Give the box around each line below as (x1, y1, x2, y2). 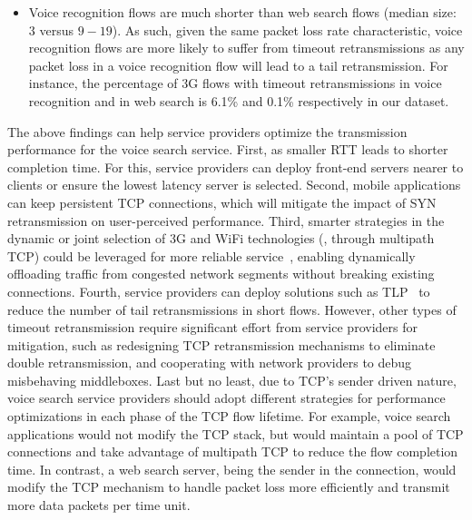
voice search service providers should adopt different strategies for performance (7, 388, 446, 407)
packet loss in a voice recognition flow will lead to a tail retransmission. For (28, 55, 448, 74)
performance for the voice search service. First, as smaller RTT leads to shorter (7, 140, 448, 159)
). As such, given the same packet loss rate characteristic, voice (112, 20, 463, 39)
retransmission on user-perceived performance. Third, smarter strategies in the (7, 211, 445, 230)
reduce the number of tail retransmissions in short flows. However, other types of (7, 299, 457, 319)
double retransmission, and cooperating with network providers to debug (7, 353, 412, 372)
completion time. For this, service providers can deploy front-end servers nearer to (7, 157, 464, 176)
